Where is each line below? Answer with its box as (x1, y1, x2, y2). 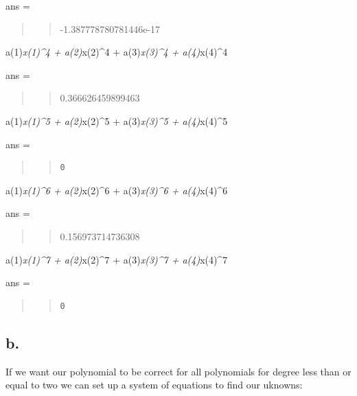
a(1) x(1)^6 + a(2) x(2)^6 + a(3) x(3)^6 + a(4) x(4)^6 (5, 183, 228, 197)
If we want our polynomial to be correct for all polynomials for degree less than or (5, 364, 352, 378)
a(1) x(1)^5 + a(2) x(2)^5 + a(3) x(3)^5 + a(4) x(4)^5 (5, 113, 228, 128)
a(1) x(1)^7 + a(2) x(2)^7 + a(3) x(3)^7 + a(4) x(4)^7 (5, 252, 228, 266)
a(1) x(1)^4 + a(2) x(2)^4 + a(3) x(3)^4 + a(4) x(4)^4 (5, 45, 228, 59)
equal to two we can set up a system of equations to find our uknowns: (5, 377, 303, 392)
